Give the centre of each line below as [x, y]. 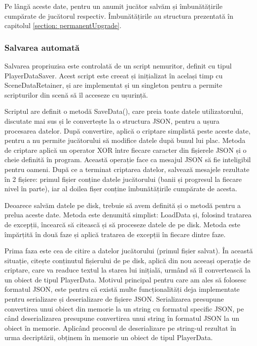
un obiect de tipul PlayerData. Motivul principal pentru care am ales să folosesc [126, 279]
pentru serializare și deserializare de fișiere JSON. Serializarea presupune [114, 299]
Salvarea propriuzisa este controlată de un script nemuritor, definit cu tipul [118, 66]
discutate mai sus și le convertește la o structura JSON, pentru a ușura [112, 121]
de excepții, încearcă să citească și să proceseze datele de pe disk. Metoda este [123, 224]
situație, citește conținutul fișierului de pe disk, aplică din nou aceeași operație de [128, 260]
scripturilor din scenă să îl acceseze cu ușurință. [76, 94]
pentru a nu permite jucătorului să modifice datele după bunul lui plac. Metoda [125, 140]
